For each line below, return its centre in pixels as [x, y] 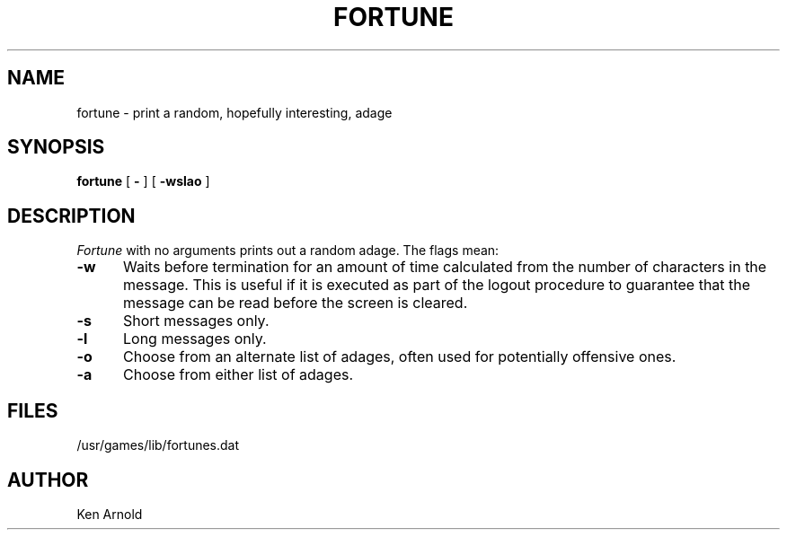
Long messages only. [195, 339]
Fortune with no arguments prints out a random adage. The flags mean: [288, 251]
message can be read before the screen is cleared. [295, 303]
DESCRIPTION [71, 216]
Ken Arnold [110, 514]
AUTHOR [48, 480]
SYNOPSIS [56, 147]
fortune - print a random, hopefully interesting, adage [234, 112]
